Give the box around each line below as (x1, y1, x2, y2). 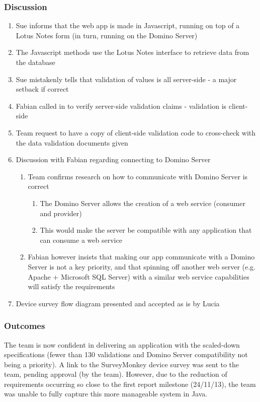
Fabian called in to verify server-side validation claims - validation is (16, 100, 227, 111)
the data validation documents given (16, 137, 128, 148)
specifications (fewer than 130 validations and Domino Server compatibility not (4, 349, 248, 360)
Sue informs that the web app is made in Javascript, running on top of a (16, 20, 240, 31)
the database (16, 57, 55, 67)
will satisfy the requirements (28, 281, 115, 292)
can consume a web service (40, 234, 122, 245)
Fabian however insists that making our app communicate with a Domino (28, 251, 255, 262)
